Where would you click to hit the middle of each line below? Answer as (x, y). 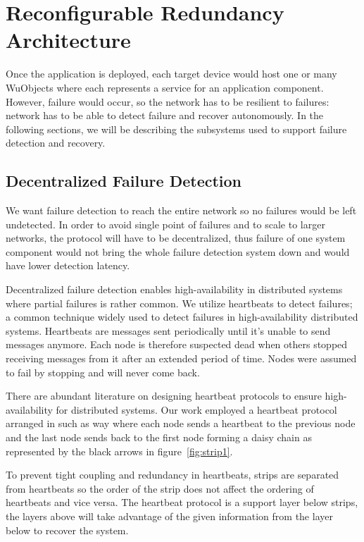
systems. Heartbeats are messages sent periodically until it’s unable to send (168, 330)
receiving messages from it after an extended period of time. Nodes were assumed (181, 358)
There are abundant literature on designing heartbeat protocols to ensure (164, 396)
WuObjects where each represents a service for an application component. (165, 87)
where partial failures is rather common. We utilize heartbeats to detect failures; (179, 303)
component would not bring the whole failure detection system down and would (178, 251)
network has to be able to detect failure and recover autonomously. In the (165, 115)
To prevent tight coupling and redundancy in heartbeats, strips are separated (172, 475)
